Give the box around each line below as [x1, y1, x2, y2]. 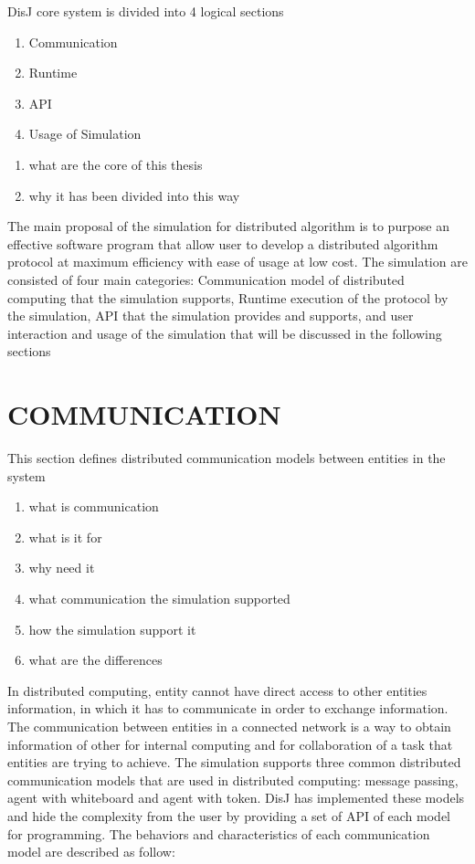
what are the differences [28, 650, 163, 669]
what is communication [28, 497, 159, 516]
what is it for [28, 527, 102, 546]
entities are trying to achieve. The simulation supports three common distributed [7, 753, 461, 772]
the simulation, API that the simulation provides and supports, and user [7, 306, 414, 325]
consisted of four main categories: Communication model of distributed [7, 269, 405, 289]
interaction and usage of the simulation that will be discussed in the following [7, 323, 442, 342]
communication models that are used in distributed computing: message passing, [7, 770, 459, 789]
